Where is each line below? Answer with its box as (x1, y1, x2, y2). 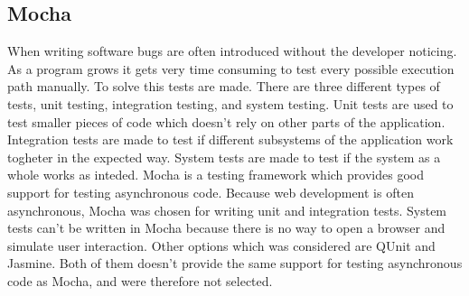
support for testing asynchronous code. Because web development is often (7, 182, 414, 201)
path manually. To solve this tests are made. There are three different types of (7, 77, 440, 96)
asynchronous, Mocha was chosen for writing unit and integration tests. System (7, 200, 447, 219)
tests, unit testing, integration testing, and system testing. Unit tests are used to (7, 94, 454, 113)
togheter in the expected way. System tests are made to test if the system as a (7, 147, 441, 166)
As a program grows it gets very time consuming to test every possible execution (7, 59, 455, 78)
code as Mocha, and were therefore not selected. (7, 271, 273, 290)
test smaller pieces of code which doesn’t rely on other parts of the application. (7, 112, 446, 131)
